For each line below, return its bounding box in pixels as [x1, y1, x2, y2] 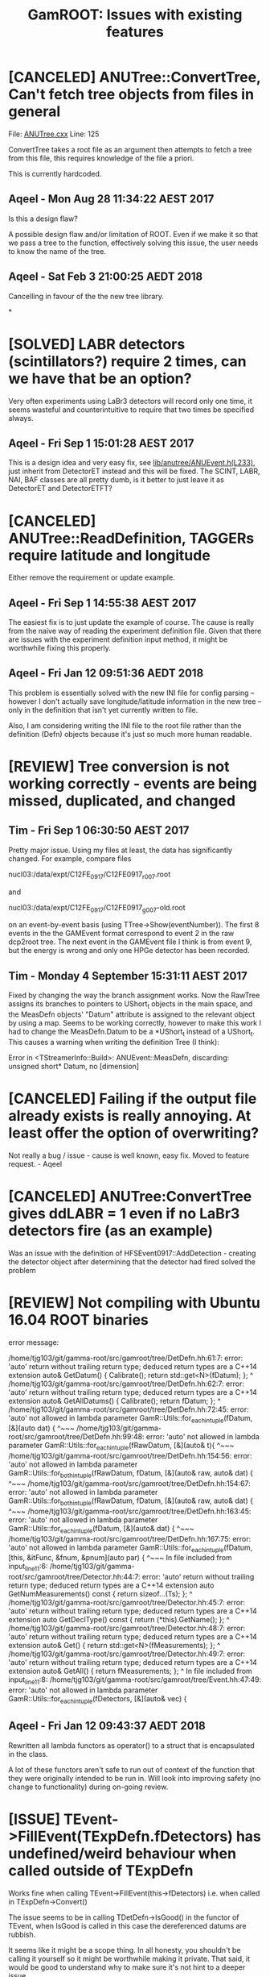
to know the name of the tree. [8, 246, 107, 256]
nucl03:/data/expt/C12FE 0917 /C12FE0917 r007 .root [8, 869, 171, 880]
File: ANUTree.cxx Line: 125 [8, 129, 100, 139]
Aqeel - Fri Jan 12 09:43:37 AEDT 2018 [8, 1719, 207, 1733]
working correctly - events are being [8, 775, 257, 793]
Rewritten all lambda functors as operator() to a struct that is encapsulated [8, 1740, 255, 1750]
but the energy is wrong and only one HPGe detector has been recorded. [8, 946, 250, 955]
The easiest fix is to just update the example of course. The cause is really [8, 618, 255, 627]
